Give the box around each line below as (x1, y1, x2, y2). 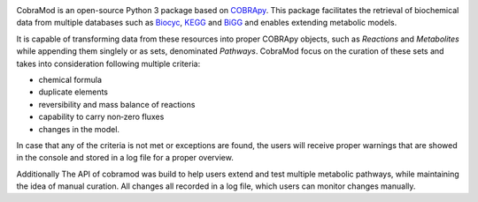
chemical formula (38, 74, 102, 85)
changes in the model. (38, 123, 119, 134)
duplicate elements (38, 86, 108, 97)
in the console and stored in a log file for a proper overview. (16, 153, 234, 163)
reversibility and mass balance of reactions (38, 99, 196, 109)
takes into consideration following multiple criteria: (16, 58, 201, 69)
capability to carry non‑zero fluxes (38, 111, 165, 123)
